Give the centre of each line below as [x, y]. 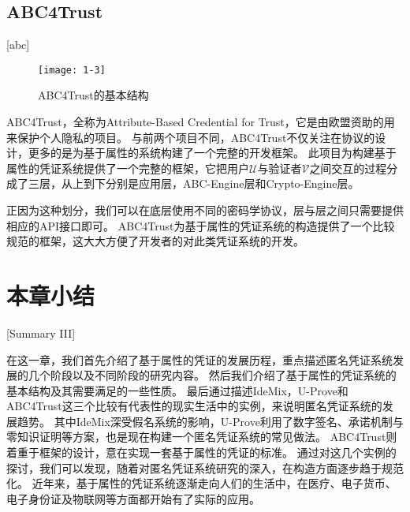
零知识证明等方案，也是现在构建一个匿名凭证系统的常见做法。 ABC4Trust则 [202, 437]
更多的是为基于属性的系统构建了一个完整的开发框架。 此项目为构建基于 [212, 153]
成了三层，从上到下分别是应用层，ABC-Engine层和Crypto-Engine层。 [183, 183]
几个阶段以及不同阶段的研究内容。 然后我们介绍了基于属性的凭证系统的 [212, 375]
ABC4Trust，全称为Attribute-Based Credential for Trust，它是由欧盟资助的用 [201, 122]
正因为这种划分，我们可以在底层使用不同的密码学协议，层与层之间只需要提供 [205, 210]
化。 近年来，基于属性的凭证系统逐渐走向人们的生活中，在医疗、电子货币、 [201, 483]
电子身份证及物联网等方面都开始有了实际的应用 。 [133, 498]
